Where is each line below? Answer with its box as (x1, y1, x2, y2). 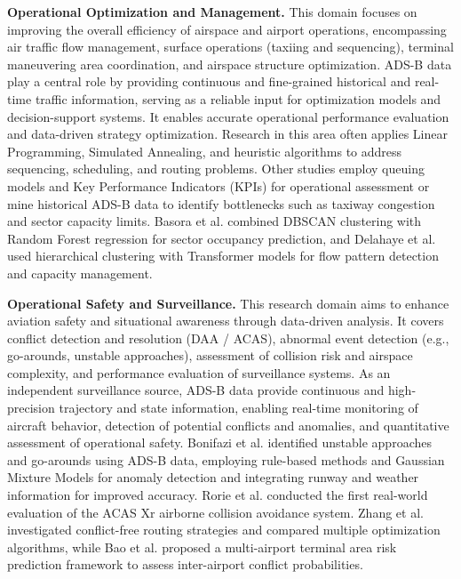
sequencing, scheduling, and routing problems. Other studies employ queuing (7, 159, 425, 178)
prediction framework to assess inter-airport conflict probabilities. (7, 555, 363, 574)
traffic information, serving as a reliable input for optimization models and (35, 89, 441, 108)
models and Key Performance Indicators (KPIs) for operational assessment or (7, 176, 430, 195)
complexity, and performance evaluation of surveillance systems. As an (7, 363, 391, 382)
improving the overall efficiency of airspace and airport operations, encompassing (7, 20, 447, 38)
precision (7, 398, 55, 417)
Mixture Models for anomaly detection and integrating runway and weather (7, 468, 419, 487)
